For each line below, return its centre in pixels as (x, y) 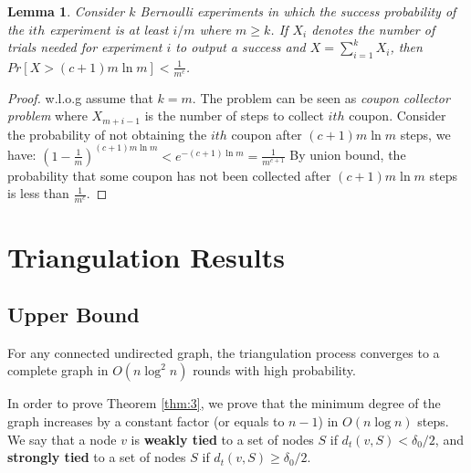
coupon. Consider (398, 116)
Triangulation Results (146, 256)
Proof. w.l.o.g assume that (80, 97)
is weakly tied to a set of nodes (222, 439)
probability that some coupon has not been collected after (169, 175)
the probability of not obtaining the (107, 134)
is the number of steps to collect (234, 116)
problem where (47, 116)
